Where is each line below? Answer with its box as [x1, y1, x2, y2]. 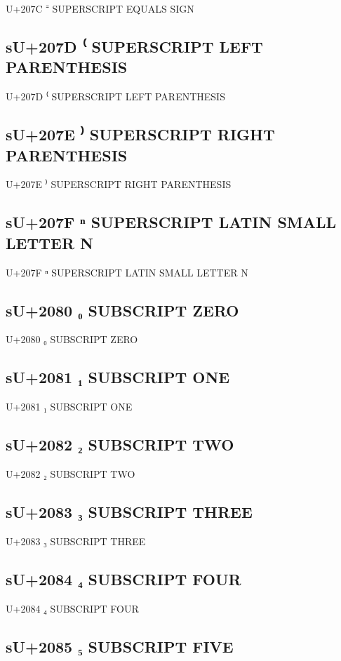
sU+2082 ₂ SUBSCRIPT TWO [6, 434, 234, 455]
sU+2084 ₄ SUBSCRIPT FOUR [6, 568, 241, 589]
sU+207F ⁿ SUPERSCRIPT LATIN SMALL [6, 211, 337, 233]
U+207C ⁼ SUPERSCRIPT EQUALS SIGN [6, 1, 194, 15]
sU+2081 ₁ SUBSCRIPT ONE [6, 366, 230, 388]
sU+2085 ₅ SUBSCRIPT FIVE [6, 635, 234, 657]
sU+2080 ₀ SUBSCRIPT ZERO [6, 299, 239, 321]
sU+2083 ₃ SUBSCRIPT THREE [6, 500, 253, 522]
